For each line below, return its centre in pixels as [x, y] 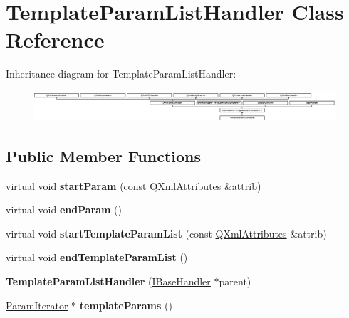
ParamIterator [37, 305]
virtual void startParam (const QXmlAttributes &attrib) [134, 185]
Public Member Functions [103, 155]
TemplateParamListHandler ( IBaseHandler [108, 281]
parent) [235, 281]
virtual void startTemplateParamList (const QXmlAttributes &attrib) [166, 233]
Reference [55, 39]
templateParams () [126, 305]
